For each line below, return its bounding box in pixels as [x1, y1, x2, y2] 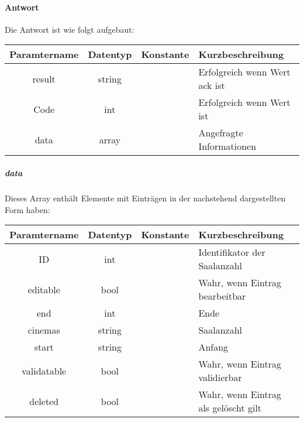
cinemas [27, 323, 60, 337]
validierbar [198, 370, 242, 385]
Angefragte [198, 126, 243, 140]
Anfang [198, 340, 229, 354]
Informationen [198, 139, 257, 153]
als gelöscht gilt [198, 401, 262, 415]
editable [27, 282, 60, 296]
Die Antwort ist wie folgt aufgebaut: [5, 23, 134, 35]
